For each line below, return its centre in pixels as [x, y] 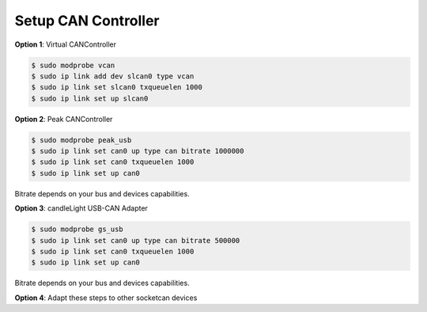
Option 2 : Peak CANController [64, 119]
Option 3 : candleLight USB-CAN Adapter [81, 208]
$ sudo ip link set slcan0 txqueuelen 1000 [117, 88]
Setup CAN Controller [87, 21]
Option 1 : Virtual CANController [66, 44]
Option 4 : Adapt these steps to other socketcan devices [106, 298]
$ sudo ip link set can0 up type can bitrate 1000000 [138, 151]
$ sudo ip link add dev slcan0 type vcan [113, 76]
